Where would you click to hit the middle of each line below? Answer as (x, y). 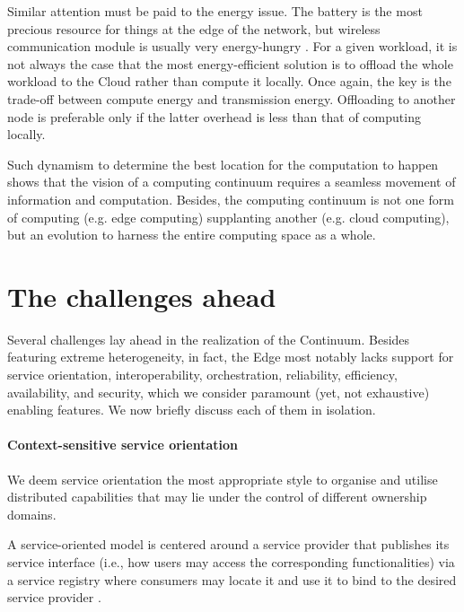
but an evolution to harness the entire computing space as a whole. (192, 235)
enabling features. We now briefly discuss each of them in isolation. (192, 410)
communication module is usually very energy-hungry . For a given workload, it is (232, 46)
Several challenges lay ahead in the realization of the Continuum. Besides (209, 339)
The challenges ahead (142, 296)
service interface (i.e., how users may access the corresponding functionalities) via (231, 561)
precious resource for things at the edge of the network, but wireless (194, 28)
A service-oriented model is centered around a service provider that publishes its (228, 544)
